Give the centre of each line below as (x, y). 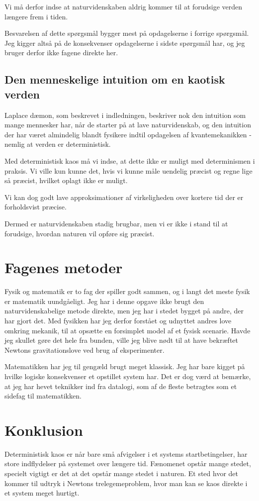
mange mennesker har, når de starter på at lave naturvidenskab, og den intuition (128, 125)
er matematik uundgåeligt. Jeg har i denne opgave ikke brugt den (104, 301)
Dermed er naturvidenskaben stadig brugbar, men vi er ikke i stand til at (116, 223)
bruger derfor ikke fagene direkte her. (61, 52)
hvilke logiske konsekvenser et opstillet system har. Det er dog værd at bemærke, (128, 376)
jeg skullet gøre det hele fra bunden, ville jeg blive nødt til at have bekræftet (121, 340)
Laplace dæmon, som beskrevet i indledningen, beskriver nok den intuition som (125, 115)
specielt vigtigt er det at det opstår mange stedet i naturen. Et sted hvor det (122, 473)
